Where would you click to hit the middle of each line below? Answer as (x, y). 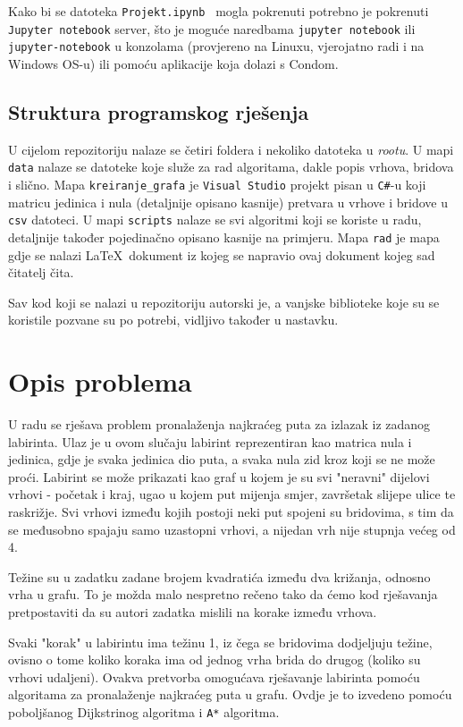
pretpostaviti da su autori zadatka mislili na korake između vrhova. (193, 612)
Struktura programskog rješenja (159, 111)
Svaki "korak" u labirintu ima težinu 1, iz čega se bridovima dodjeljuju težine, (220, 642)
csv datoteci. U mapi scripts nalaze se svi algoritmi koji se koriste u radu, (215, 220)
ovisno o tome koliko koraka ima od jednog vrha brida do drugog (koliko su (215, 659)
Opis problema (100, 381)
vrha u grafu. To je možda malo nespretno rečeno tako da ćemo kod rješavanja (223, 594)
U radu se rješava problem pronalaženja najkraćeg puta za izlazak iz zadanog (219, 424)
